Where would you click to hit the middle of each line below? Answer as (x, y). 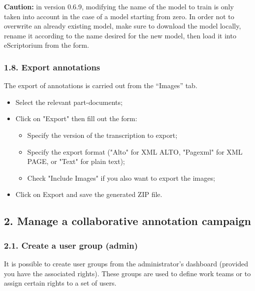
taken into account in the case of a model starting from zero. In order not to (119, 16)
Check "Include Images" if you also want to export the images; (121, 178)
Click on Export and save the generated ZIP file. (89, 194)
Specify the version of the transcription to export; (102, 135)
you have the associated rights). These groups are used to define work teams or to (127, 273)
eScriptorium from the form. (47, 45)
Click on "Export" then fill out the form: (76, 118)
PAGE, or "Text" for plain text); (76, 161)
